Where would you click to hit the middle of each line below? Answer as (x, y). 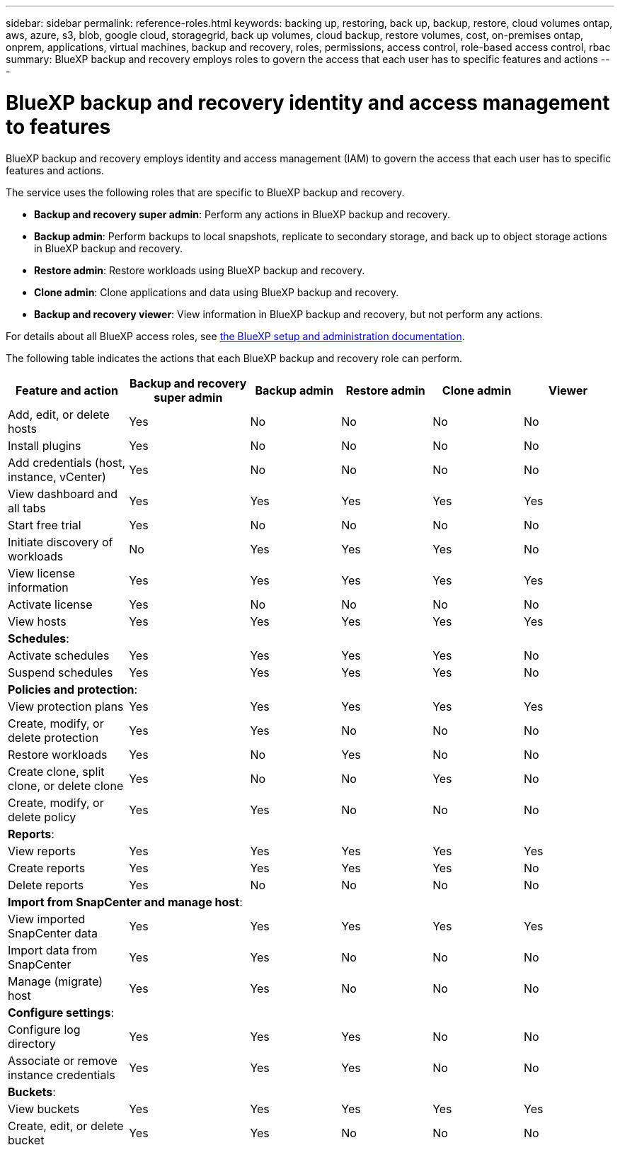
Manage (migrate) (56, 981)
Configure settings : (61, 1012)
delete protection (53, 737)
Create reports (47, 868)
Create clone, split (56, 771)
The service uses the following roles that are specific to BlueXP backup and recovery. (205, 192)
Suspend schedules (61, 672)
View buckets (44, 1109)
